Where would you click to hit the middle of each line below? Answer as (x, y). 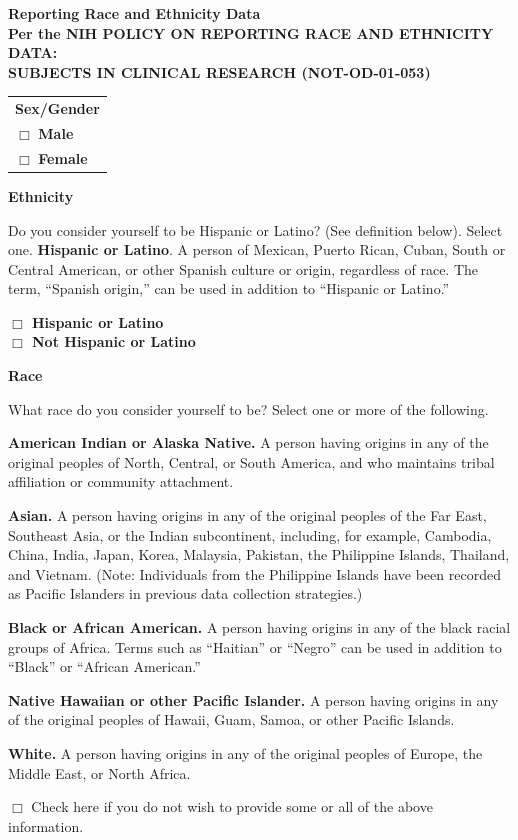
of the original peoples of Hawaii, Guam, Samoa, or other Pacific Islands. (231, 719)
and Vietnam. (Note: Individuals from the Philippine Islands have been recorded (254, 573)
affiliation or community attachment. (121, 481)
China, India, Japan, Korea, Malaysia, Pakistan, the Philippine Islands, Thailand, (259, 554)
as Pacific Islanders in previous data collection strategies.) (185, 593)
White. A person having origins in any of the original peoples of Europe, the (245, 752)
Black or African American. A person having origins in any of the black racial (259, 627)
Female (63, 157)
